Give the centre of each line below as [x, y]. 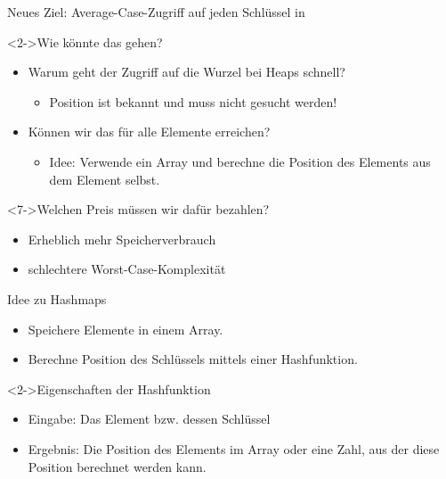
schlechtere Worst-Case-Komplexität [127, 269]
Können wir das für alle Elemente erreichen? [149, 132]
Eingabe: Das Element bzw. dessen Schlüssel [149, 419]
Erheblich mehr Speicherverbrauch [122, 239]
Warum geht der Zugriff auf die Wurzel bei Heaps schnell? [187, 72]
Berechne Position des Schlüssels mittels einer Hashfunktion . [193, 359]
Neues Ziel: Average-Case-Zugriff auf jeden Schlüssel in [156, 12]
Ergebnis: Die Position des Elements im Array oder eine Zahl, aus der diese [234, 448]
